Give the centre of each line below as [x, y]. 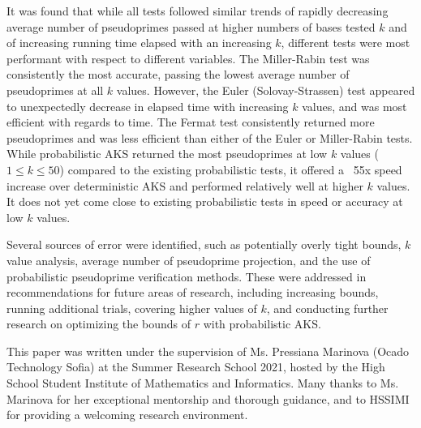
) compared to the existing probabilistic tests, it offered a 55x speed [231, 169]
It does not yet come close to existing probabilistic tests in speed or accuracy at [205, 201]
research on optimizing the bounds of [99, 324]
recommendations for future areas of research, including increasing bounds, [193, 292]
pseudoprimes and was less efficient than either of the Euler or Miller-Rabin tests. [210, 137]
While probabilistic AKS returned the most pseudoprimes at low [167, 154]
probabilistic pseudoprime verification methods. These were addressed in [187, 276]
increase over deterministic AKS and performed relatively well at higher [185, 185]
